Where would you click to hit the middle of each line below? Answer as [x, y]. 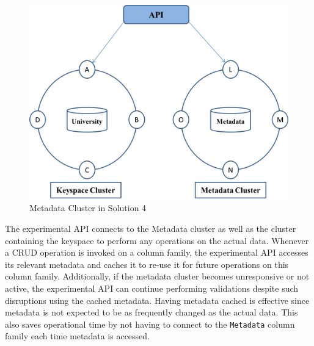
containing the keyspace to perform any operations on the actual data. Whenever [157, 240]
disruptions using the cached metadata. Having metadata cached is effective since [157, 300]
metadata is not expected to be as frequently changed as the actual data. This [152, 312]
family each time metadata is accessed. [78, 336]
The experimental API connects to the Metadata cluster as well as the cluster [151, 229]
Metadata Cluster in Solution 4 [88, 208]
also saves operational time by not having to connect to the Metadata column [150, 324]
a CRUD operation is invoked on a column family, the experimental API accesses [157, 252]
